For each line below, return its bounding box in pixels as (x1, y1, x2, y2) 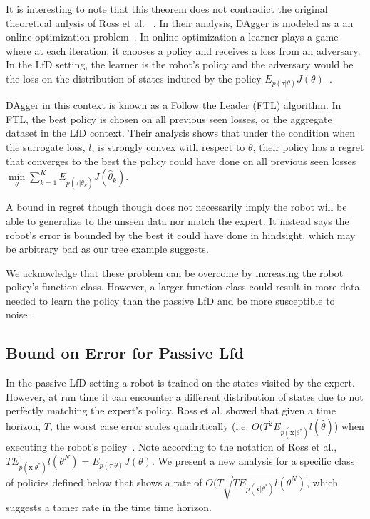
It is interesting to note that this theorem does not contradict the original (6, 1, 328, 16)
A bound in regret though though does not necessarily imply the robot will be (6, 199, 347, 214)
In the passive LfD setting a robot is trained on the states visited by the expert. (6, 375, 355, 390)
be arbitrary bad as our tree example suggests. (6, 241, 209, 256)
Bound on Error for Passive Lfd (6, 342, 245, 364)
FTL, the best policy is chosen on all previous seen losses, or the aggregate (6, 111, 332, 126)
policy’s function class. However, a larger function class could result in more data (6, 279, 360, 294)
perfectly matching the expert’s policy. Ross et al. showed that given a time (6, 403, 336, 418)
